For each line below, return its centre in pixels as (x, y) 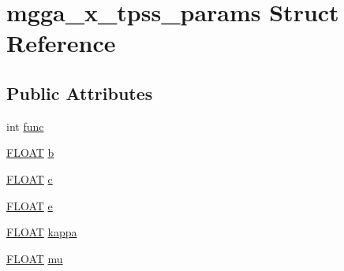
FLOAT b (30, 152)
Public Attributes (80, 93)
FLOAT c (30, 178)
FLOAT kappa (42, 232)
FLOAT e (30, 205)
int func (25, 126)
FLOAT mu (35, 258)
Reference (61, 43)
